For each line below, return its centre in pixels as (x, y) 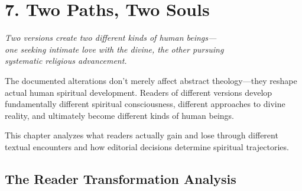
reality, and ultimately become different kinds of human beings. (119, 115)
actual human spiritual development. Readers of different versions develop (139, 92)
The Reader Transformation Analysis (121, 178)
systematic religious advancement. (66, 61)
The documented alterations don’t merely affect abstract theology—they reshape (151, 80)
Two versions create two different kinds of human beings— (111, 38)
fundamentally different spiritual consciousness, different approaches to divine (145, 104)
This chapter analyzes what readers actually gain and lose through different (142, 135)
